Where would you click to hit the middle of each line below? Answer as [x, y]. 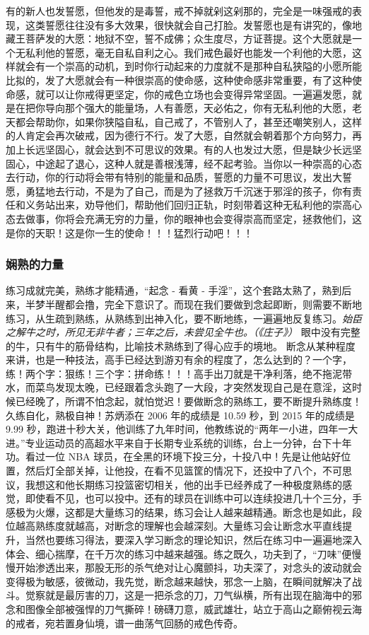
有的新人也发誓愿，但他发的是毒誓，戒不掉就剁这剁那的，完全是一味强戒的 [179, 11]
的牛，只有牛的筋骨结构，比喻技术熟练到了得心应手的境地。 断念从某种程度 [181, 345]
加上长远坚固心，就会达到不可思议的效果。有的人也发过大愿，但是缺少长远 [179, 149]
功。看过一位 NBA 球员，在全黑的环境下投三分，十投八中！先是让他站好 [174, 456]
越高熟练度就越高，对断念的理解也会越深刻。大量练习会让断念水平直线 [178, 526]
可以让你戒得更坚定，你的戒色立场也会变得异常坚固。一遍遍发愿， [198, 94]
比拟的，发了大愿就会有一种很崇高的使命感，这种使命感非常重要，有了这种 [179, 80]
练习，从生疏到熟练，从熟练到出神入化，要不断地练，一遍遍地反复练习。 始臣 [184, 318]
